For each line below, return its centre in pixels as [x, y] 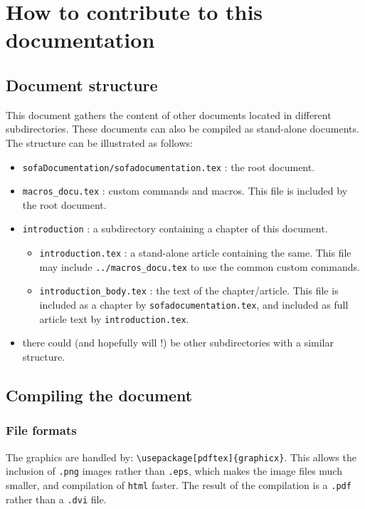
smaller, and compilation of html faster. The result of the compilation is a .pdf [179, 484]
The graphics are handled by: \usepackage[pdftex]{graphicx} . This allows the [181, 457]
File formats [41, 430]
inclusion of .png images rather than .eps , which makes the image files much [174, 471]
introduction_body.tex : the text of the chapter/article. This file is [189, 291]
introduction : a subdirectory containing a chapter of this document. [175, 228]
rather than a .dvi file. [56, 499]
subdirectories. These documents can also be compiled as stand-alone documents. [182, 129]
